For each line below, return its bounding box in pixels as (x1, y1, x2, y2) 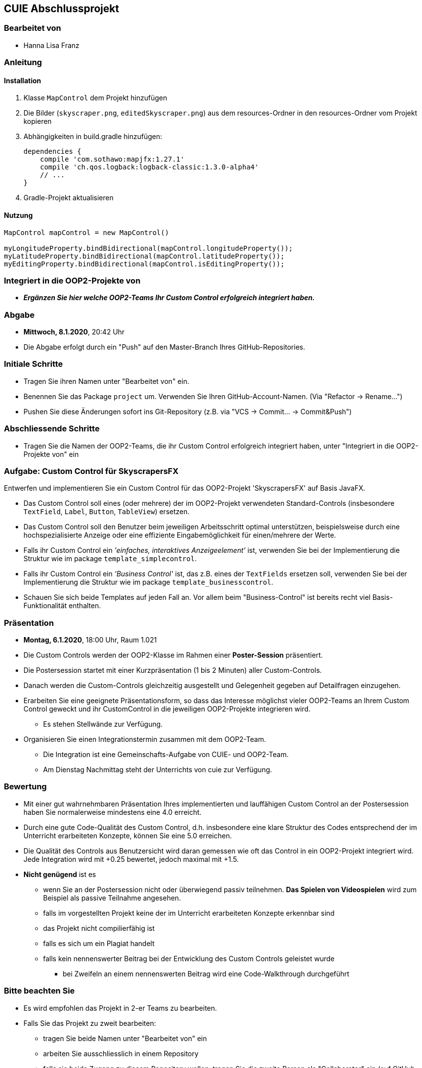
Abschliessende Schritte (4, 424, 100, 434)
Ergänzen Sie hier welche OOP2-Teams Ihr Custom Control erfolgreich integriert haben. (23, 293, 315, 302)
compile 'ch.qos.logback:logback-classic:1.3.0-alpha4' (40, 163, 259, 171)
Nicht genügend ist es (23, 870, 96, 878)
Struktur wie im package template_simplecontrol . (23, 554, 197, 563)
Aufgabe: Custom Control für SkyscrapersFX (4, 466, 179, 476)
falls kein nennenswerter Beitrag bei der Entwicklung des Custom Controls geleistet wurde (43, 954, 335, 963)
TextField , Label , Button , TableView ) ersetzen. (23, 507, 190, 516)
